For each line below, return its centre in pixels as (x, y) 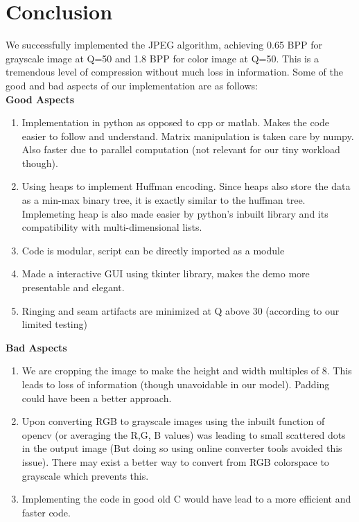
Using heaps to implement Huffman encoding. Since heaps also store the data (186, 186)
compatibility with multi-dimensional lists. (112, 227)
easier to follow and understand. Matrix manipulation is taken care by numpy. (188, 136)
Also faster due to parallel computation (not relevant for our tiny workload (181, 149)
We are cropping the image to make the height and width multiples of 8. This (187, 371)
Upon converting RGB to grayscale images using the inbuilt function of (173, 421)
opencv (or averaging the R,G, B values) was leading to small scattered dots (184, 434)
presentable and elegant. (73, 287)
